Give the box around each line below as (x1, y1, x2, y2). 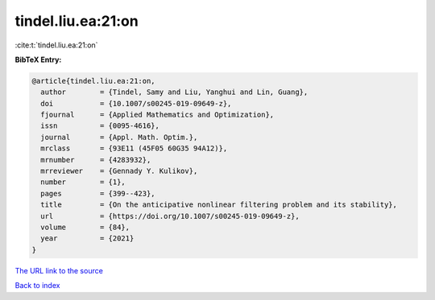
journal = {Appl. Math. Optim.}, (40, 133, 198, 142)
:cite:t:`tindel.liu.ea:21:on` (14, 40, 98, 50)
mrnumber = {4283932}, (40, 155, 151, 164)
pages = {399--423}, (40, 189, 156, 198)
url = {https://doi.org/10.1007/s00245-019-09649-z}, (40, 212, 300, 220)
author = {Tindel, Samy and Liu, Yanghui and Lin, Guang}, (40, 88, 309, 97)
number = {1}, (40, 178, 126, 187)
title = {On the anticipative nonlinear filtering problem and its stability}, (40, 200, 398, 209)
